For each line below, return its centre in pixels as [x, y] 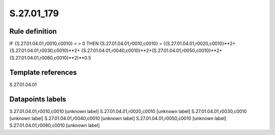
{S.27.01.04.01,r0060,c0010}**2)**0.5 [50, 58]
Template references [43, 72]
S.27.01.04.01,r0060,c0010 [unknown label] [55, 125]
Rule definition [33, 31]
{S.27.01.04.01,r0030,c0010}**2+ [45, 50]
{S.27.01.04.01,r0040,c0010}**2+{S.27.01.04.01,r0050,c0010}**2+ [152, 50]
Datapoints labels [38, 99]
